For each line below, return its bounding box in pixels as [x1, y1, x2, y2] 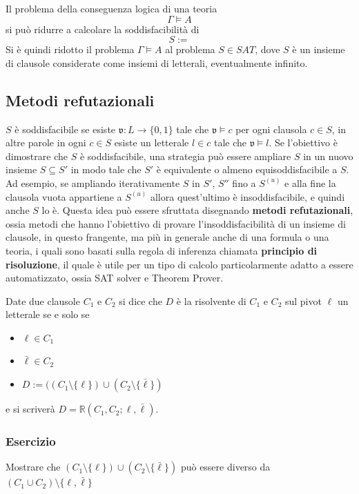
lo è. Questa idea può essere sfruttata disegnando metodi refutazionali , [41, 203, 353, 217]
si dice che [119, 293, 162, 308]
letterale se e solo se [6, 307, 90, 322]
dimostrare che [6, 148, 68, 163]
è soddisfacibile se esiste [14, 121, 116, 136]
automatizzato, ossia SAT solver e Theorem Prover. [6, 270, 224, 285]
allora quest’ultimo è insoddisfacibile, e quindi [150, 189, 345, 204]
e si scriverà [6, 402, 55, 416]
